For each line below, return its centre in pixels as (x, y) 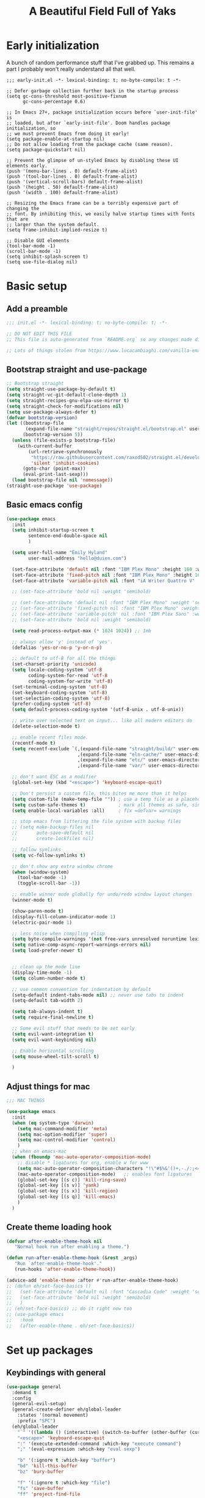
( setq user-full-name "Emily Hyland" (60, 553)
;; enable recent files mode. (50, 737)
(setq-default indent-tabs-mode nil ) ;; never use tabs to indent (98, 995)
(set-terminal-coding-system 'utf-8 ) (60, 687)
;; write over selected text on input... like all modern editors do (102, 721)
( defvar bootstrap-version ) (42, 418)
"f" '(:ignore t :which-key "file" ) (64, 1483)
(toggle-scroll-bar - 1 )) (49, 883)
